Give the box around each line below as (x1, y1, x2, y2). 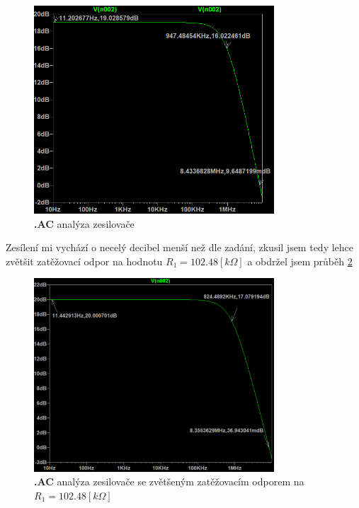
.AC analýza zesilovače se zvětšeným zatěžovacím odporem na (34, 474, 304, 489)
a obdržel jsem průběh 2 (247, 253, 353, 268)
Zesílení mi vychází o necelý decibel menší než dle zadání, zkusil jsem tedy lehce (6, 240, 354, 255)
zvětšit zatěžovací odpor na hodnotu (6, 253, 163, 268)
